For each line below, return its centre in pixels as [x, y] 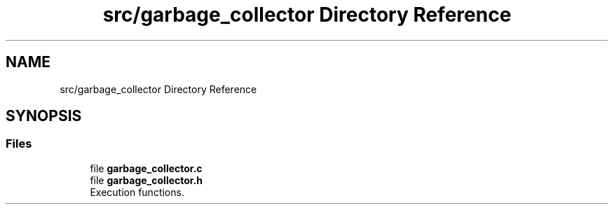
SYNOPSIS [44, 116]
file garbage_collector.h [146, 180]
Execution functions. [137, 192]
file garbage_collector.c [146, 168]
